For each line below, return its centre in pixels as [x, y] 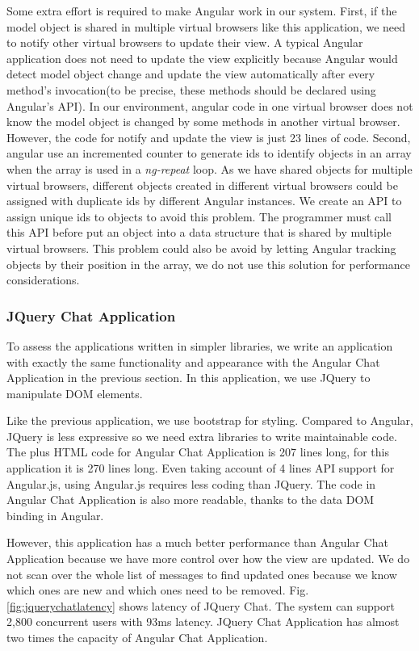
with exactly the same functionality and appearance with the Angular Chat [193, 361]
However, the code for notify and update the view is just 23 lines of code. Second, [209, 137]
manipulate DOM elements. [75, 393]
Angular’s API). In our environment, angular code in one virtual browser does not [210, 105]
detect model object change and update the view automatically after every [191, 74]
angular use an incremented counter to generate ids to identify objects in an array [209, 153]
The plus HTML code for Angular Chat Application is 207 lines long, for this [198, 452]
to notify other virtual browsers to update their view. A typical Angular [185, 42]
